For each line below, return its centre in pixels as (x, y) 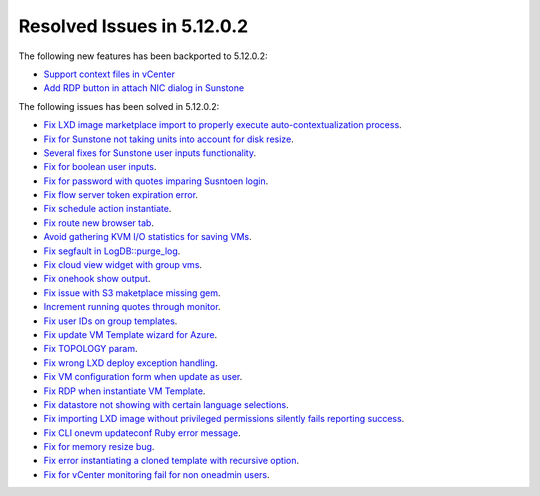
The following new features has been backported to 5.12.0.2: (143, 56)
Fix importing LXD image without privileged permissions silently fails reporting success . (224, 419)
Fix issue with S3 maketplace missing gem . (132, 292)
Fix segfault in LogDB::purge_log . (112, 251)
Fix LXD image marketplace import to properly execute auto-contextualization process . (222, 125)
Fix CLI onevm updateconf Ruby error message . (142, 432)
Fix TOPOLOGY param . (91, 349)
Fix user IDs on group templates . (110, 321)
